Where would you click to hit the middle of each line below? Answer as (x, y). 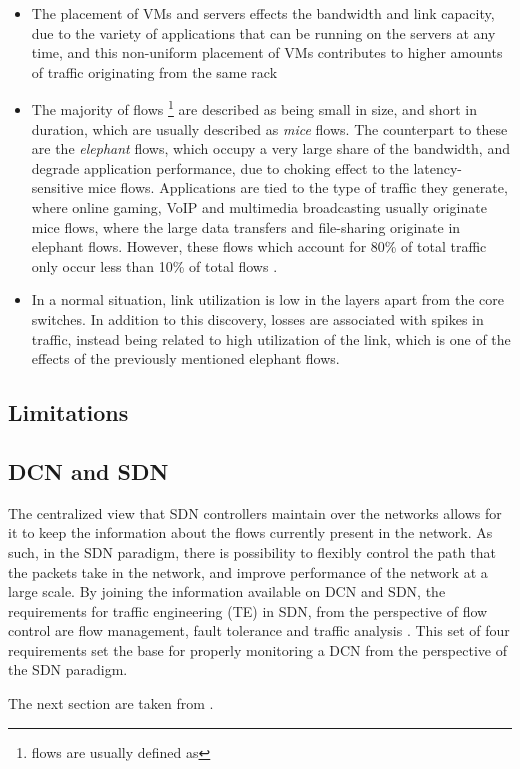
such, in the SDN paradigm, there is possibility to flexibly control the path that (252, 551)
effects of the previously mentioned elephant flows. (185, 358)
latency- (438, 167)
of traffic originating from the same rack (154, 71)
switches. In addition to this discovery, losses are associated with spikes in (257, 318)
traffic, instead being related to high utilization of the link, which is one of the (271, 338)
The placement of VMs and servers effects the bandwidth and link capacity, (263, 13)
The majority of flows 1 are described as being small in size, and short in (254, 108)
